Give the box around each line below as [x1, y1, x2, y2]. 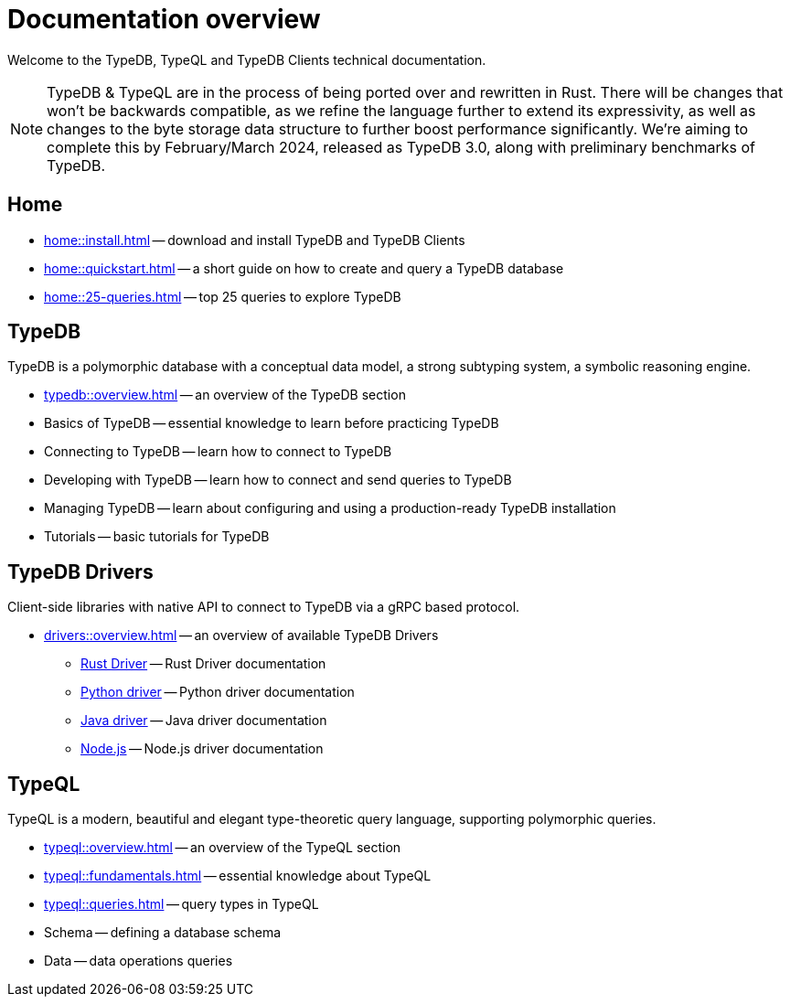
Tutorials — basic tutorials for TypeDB [44, 529, 270, 545]
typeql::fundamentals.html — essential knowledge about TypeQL [44, 868, 432, 884]
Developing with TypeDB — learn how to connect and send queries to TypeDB [44, 472, 512, 488]
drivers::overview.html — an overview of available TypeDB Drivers [44, 627, 439, 644]
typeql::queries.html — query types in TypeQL [44, 896, 319, 913]
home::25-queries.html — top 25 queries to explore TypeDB [44, 288, 401, 304]
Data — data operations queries [44, 953, 233, 969]
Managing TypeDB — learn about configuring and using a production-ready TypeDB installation [44, 500, 616, 517]
